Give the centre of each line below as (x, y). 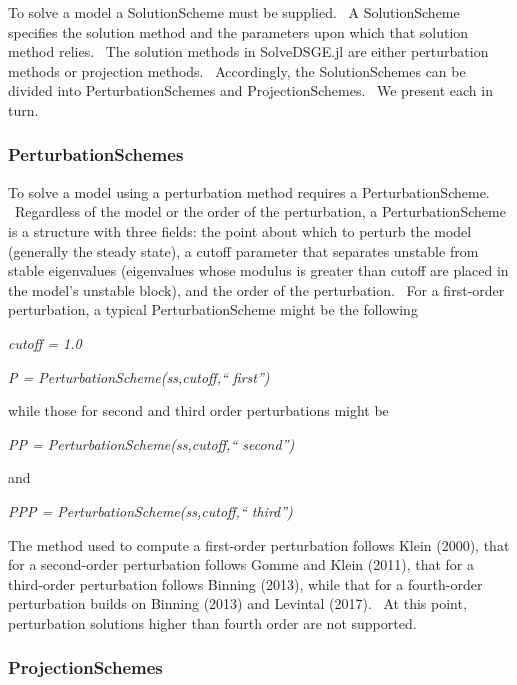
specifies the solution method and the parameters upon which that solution (238, 31)
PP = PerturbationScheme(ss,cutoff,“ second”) (151, 443)
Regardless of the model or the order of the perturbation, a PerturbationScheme (260, 211)
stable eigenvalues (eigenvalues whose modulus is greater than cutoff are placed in (258, 270)
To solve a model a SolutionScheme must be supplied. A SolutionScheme (234, 12)
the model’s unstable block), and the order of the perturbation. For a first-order (256, 289)
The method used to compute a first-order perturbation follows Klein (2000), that (259, 544)
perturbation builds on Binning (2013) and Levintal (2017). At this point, (237, 603)
